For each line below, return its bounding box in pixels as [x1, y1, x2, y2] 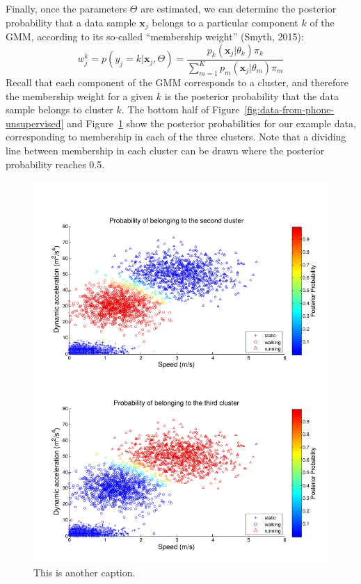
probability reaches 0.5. [6, 156, 105, 171]
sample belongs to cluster [6, 102, 113, 117]
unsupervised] [6, 115, 64, 130]
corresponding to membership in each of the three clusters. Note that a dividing [6, 129, 346, 144]
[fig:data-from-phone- [244, 102, 335, 117]
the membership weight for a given [6, 88, 154, 103]
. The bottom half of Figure [121, 102, 240, 117]
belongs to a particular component [152, 15, 298, 29]
